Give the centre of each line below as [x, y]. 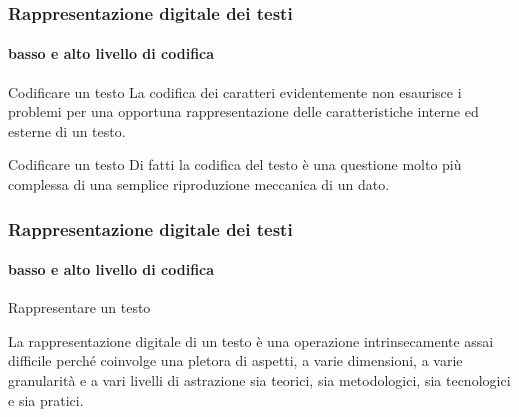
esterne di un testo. [67, 130]
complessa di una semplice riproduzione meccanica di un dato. [199, 184]
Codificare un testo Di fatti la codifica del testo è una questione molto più [235, 164]
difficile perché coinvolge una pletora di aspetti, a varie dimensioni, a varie [235, 360]
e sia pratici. [46, 399]
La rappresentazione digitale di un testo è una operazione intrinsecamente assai [251, 340]
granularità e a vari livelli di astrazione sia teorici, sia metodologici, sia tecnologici [259, 380]
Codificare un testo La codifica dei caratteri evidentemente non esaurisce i [235, 91]
